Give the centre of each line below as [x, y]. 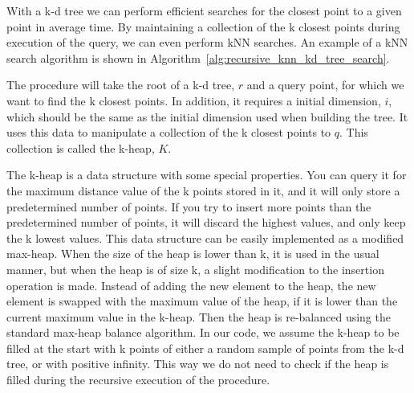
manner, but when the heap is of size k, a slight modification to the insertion [195, 269]
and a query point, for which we [325, 85]
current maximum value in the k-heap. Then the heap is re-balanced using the [199, 316]
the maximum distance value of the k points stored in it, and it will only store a [203, 190]
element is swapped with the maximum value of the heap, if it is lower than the [202, 301]
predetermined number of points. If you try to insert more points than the [189, 206]
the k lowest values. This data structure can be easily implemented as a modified [205, 237]
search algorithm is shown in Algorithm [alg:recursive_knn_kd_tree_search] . [198, 57]
